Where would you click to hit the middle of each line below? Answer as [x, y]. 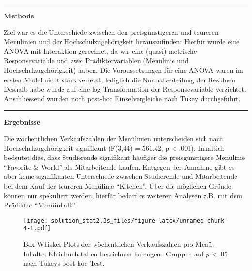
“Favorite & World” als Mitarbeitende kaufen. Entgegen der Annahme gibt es [119, 167]
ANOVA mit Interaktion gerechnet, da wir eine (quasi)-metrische [101, 51]
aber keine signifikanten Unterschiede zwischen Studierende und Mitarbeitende [121, 176]
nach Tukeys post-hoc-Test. [64, 263]
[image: [36, 220]
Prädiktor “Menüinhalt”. [40, 205]
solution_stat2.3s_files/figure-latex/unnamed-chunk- [140, 220]
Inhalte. [35, 253]
